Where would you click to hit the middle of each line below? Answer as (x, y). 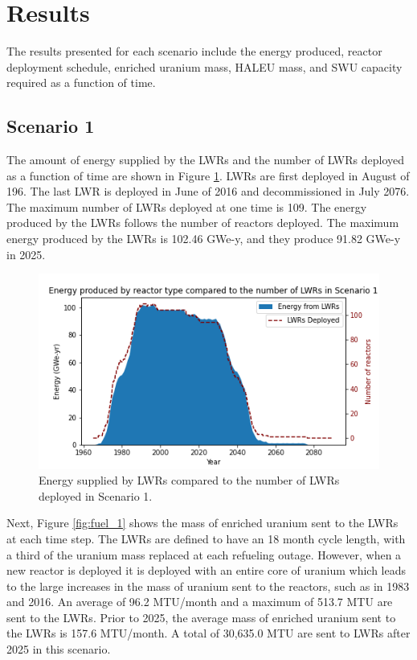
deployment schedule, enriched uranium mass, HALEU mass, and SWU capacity (204, 66)
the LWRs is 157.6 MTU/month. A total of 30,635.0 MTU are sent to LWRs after (208, 633)
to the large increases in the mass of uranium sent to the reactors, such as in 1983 (208, 586)
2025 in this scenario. (59, 649)
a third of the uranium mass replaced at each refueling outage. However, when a (204, 554)
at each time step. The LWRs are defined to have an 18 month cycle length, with (206, 538)
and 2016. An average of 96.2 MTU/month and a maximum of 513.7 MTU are (200, 602)
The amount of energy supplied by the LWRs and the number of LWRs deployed (206, 160)
